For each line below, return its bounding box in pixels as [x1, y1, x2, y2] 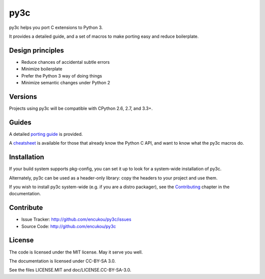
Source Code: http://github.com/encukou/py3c [21, 223, 116, 229]
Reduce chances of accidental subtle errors [21, 59, 110, 65]
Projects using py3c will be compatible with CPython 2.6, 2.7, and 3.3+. [9, 105, 153, 111]
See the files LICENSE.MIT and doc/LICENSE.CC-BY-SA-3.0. [9, 267, 132, 273]
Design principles [9, 46, 64, 54]
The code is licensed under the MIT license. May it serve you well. [9, 249, 143, 255]
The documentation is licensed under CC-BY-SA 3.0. [9, 258, 116, 264]
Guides [9, 118, 32, 127]
